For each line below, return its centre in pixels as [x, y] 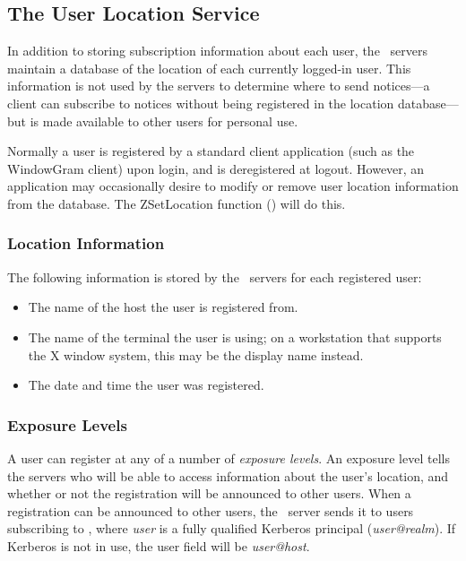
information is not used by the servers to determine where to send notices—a [219, 86]
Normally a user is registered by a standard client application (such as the [211, 151]
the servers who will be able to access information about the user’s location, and [228, 475]
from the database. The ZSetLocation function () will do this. [177, 203]
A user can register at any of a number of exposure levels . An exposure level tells [229, 457]
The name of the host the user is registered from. [163, 307]
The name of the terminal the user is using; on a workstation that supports [235, 337]
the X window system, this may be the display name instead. [196, 354]
